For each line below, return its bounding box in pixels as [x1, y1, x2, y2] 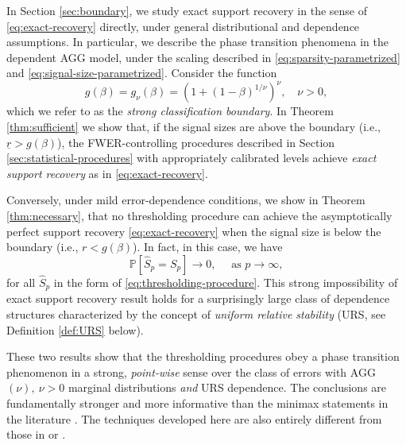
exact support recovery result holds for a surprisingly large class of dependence [6, 290, 390, 307]
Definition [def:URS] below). [6, 321, 144, 338]
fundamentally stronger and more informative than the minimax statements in [6, 395, 389, 412]
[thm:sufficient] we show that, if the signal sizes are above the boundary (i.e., [6, 118, 381, 135]
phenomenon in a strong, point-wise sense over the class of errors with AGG [6, 363, 376, 380]
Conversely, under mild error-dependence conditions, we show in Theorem [6, 192, 365, 208]
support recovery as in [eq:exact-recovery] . [6, 164, 208, 181]
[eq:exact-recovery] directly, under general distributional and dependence [6, 17, 360, 34]
